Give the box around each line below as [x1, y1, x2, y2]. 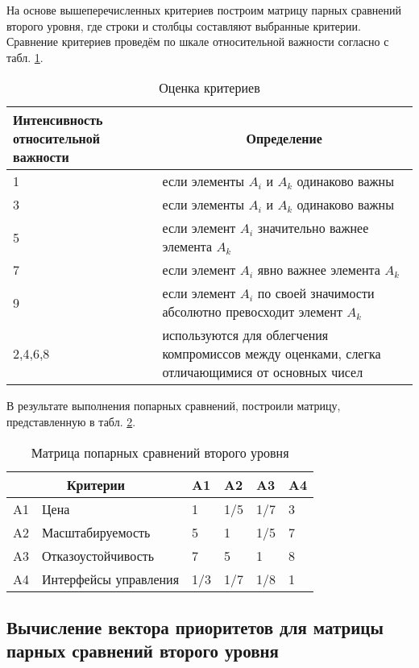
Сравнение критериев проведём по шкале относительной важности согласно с [6, 33, 389, 50]
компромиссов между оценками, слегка [162, 344, 381, 363]
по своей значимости [257, 284, 375, 303]
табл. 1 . [6, 48, 44, 65]
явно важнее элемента [257, 260, 380, 280]
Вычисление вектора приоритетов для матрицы [6, 614, 384, 639]
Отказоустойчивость [42, 546, 155, 565]
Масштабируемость [42, 522, 151, 541]
